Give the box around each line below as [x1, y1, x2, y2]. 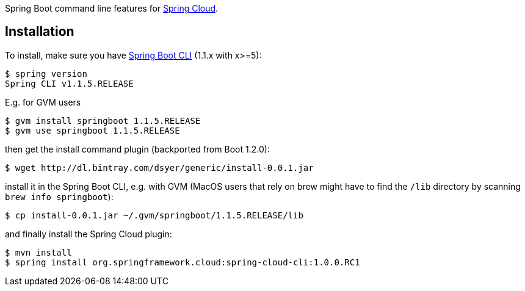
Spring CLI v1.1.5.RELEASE [5, 78, 134, 88]
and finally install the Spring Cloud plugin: [5, 228, 172, 239]
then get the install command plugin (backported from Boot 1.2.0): [5, 143, 270, 154]
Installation [5, 24, 74, 40]
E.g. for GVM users [5, 96, 81, 107]
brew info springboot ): [5, 191, 114, 202]
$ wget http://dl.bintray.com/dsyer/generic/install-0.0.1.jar [5, 162, 314, 173]
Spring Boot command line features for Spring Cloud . [5, 3, 219, 13]
